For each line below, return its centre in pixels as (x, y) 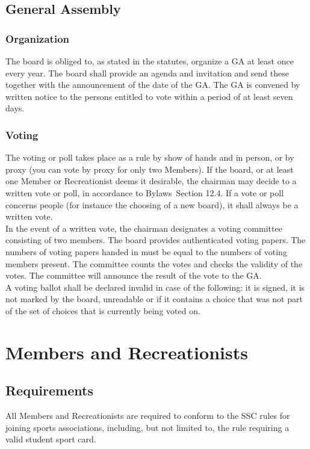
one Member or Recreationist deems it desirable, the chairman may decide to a (151, 181)
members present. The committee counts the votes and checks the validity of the (154, 263)
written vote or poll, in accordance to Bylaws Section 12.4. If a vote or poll (145, 192)
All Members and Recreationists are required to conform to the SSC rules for (148, 416)
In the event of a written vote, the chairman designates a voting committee (144, 228)
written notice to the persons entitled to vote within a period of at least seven (149, 96)
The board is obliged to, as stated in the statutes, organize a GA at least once (150, 61)
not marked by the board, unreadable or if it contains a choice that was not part (154, 299)
